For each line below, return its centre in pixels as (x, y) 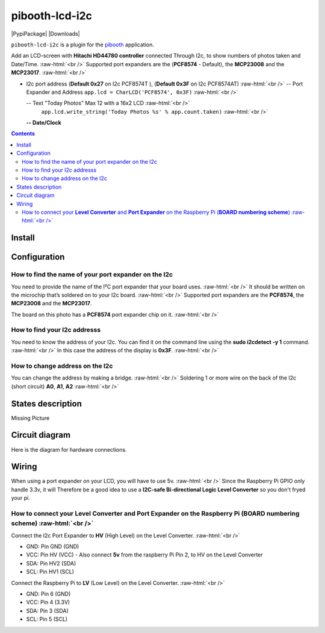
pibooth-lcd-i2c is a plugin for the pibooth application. (83, 45)
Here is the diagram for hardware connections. (69, 449)
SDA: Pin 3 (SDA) (47, 611)
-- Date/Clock (44, 123)
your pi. (20, 498)
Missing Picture (30, 418)
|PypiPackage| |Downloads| (46, 34)
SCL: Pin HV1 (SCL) (50, 572)
